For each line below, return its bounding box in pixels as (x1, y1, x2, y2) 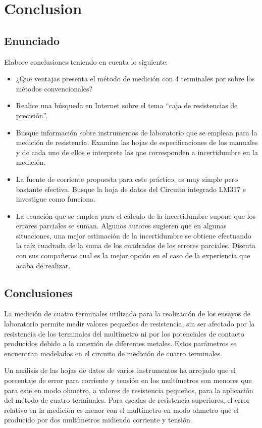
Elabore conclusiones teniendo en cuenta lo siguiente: (4, 56, 168, 67)
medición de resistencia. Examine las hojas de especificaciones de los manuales (16, 137, 258, 148)
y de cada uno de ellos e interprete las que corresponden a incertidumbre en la (16, 147, 258, 157)
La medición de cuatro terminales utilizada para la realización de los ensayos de (4, 308, 250, 319)
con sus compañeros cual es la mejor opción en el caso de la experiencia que (16, 250, 250, 261)
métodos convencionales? (16, 83, 93, 93)
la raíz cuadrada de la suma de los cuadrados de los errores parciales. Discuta (16, 240, 256, 251)
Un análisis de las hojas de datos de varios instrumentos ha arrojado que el (4, 365, 236, 375)
